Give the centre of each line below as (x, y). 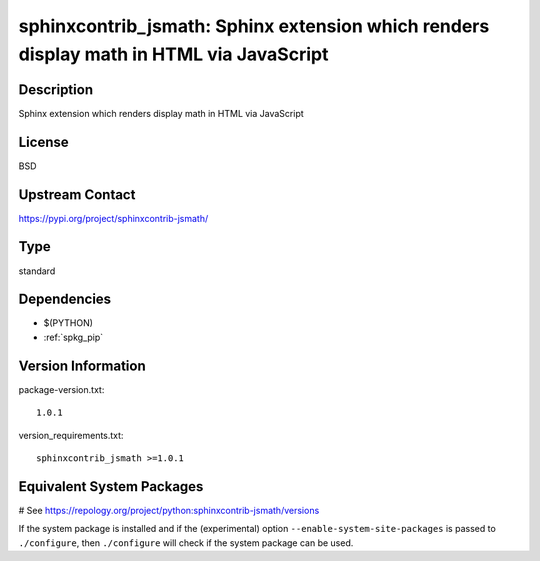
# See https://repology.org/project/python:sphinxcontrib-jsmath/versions (169, 510)
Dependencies (65, 299)
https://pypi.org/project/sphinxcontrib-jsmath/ (113, 218)
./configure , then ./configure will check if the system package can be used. (186, 542)
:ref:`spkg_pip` (73, 337)
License (43, 141)
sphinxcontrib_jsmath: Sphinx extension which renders (254, 26)
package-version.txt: (61, 389)
